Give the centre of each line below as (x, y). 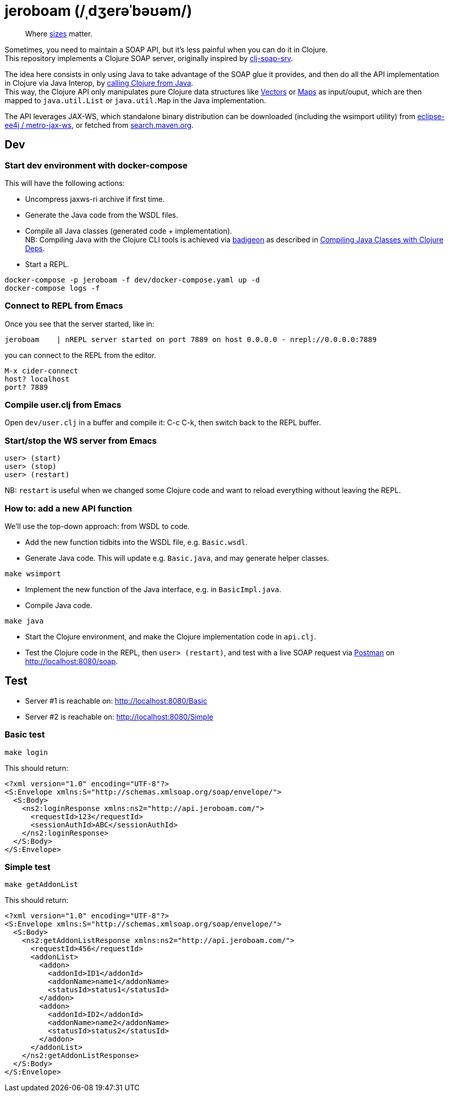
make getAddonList (42, 885)
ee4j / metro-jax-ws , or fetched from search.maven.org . (99, 125)
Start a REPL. (47, 264)
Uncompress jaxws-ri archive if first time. (95, 199)
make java (24, 621)
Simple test (28, 867)
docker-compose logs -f (52, 288)
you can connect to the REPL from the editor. (81, 355)
